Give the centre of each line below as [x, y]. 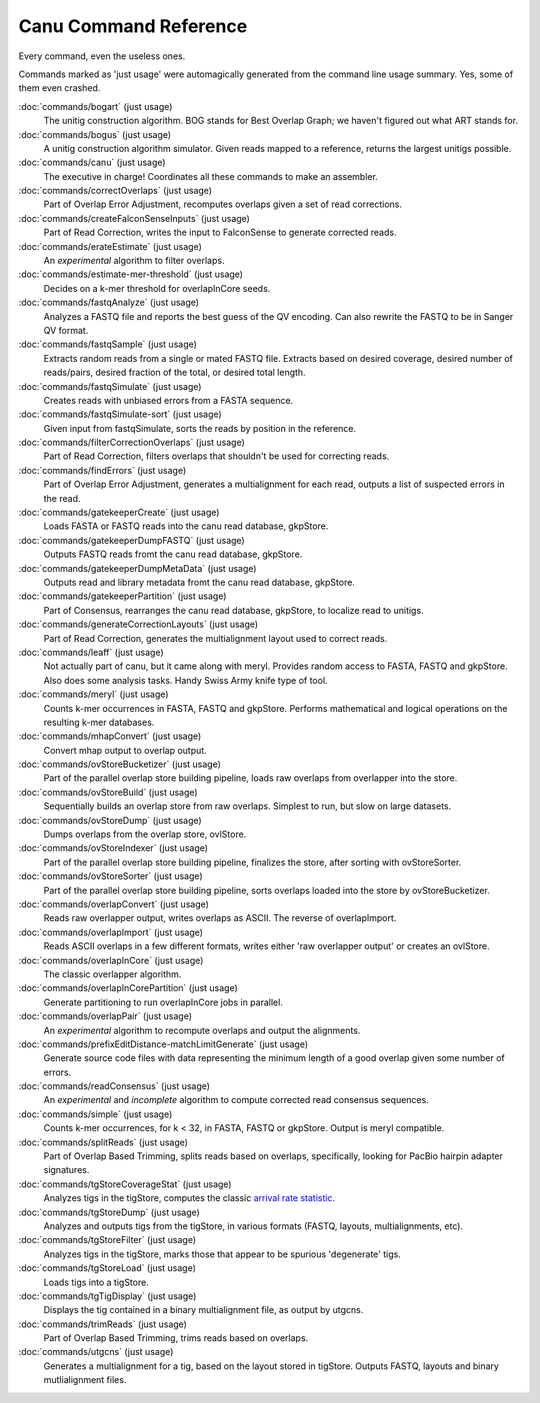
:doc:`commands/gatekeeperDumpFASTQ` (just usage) [131, 540]
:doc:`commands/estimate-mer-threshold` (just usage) [131, 274]
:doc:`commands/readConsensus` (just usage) [114, 1086]
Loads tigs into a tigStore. [96, 1282]
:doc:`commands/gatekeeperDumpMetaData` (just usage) [137, 568]
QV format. [66, 330]
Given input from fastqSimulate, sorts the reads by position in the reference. [200, 428]
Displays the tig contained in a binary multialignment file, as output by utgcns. [203, 1310]
